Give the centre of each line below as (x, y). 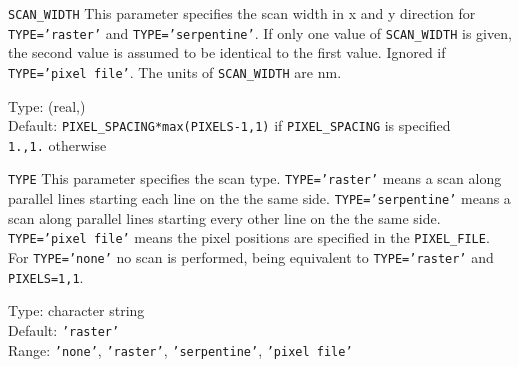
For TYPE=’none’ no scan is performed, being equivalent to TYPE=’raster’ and (251, 257)
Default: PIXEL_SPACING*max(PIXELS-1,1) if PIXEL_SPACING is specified (229, 125)
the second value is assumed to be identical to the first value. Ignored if (227, 52)
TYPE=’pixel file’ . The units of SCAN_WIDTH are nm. (175, 71)
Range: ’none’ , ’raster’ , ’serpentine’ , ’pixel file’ (180, 349)
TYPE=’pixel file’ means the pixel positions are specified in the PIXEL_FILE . (249, 237)
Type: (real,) (47, 105)
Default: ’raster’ (64, 329)
